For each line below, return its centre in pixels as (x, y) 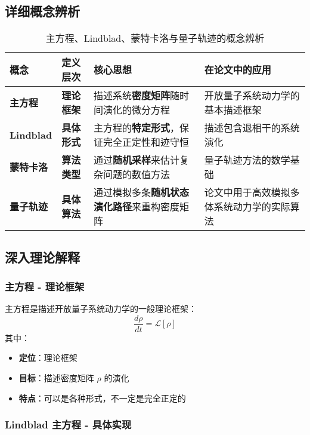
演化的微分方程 (136, 110)
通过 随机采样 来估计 (136, 160)
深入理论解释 (42, 257)
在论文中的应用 (238, 70)
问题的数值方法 (136, 174)
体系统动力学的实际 (247, 207)
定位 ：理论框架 (48, 358)
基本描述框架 (233, 110)
